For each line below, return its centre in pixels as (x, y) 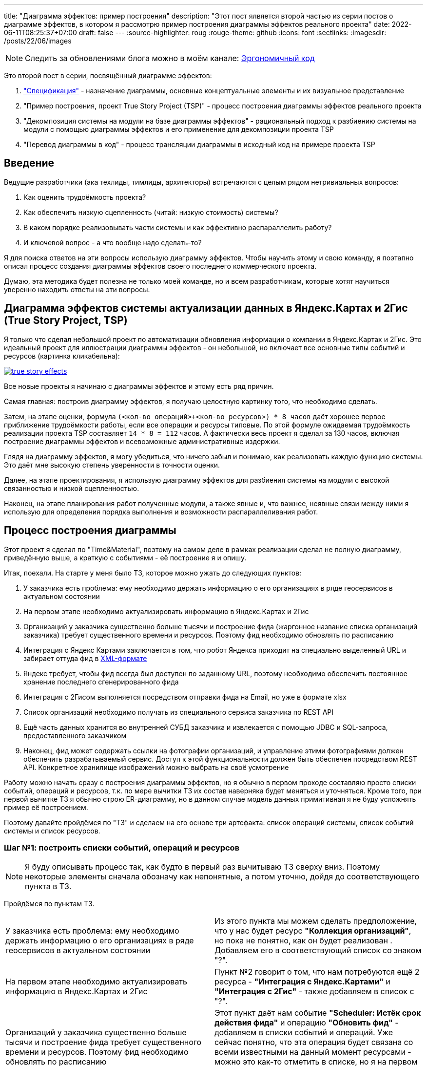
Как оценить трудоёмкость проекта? (85, 197)
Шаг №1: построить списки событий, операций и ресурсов (122, 847)
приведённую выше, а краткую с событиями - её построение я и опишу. (125, 557)
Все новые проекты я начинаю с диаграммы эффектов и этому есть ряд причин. (139, 386)
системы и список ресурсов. (52, 831)
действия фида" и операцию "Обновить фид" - (307, 1023)
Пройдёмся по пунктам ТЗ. (49, 904)
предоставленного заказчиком (75, 735)
